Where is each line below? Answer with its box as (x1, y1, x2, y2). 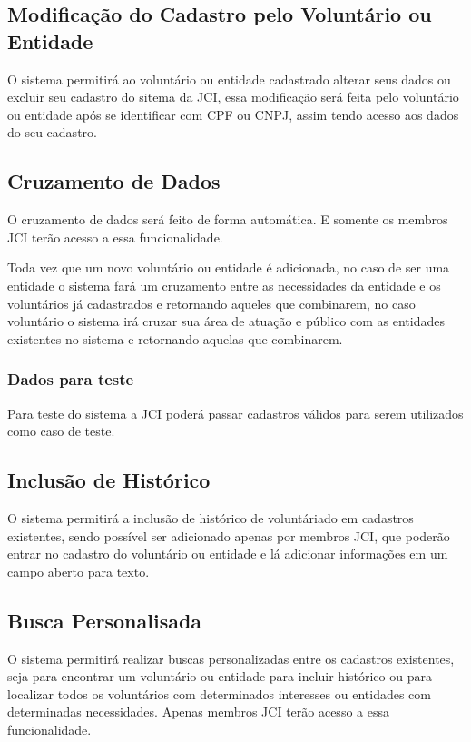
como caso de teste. (7, 421, 115, 440)
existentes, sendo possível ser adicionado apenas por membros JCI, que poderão (7, 526, 450, 545)
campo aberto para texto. (7, 561, 150, 580)
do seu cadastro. (7, 123, 97, 142)
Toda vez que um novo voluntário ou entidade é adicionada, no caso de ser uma (7, 258, 450, 277)
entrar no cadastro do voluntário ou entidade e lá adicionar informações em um (7, 544, 448, 563)
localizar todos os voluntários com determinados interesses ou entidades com (7, 684, 431, 703)
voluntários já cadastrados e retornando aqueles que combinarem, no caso (7, 293, 416, 312)
